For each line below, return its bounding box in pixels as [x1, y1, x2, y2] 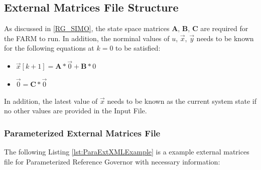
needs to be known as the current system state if [107, 95, 257, 106]
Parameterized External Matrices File [4, 126, 161, 139]
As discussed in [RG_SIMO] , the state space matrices [4, 23, 170, 34]
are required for [200, 23, 248, 34]
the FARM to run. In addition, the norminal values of [4, 33, 170, 43]
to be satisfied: [115, 43, 161, 53]
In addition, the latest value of [4, 95, 98, 106]
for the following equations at [4, 43, 94, 53]
